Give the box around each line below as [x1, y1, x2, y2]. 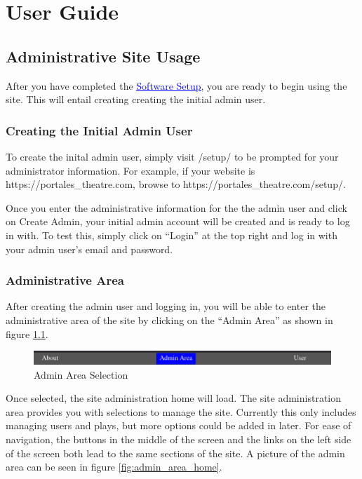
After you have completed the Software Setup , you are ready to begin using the [6, 78, 347, 93]
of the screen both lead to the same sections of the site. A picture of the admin [6, 445, 345, 460]
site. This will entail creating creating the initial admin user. [6, 92, 266, 107]
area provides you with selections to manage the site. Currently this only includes [6, 404, 356, 419]
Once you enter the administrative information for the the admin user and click [6, 200, 347, 215]
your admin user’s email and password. [6, 241, 173, 256]
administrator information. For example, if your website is [6, 163, 255, 177]
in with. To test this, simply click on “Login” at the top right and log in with [6, 227, 337, 242]
